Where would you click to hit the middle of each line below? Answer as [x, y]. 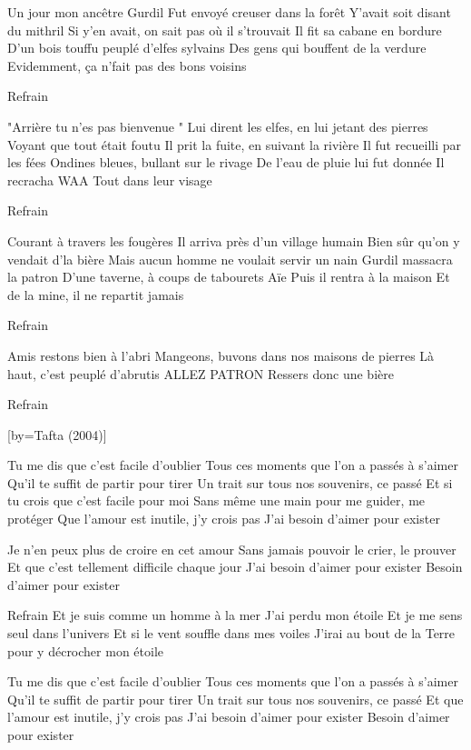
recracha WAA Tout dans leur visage [110, 180]
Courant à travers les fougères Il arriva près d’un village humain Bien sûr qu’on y [234, 240]
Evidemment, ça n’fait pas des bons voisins [127, 65]
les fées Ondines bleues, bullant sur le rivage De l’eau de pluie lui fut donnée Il [226, 162]
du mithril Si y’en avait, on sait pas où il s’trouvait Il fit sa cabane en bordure [225, 30]
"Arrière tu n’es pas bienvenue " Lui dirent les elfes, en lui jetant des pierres [218, 126]
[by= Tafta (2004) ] [57, 434]
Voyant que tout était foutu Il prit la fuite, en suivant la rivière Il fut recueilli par [235, 144]
